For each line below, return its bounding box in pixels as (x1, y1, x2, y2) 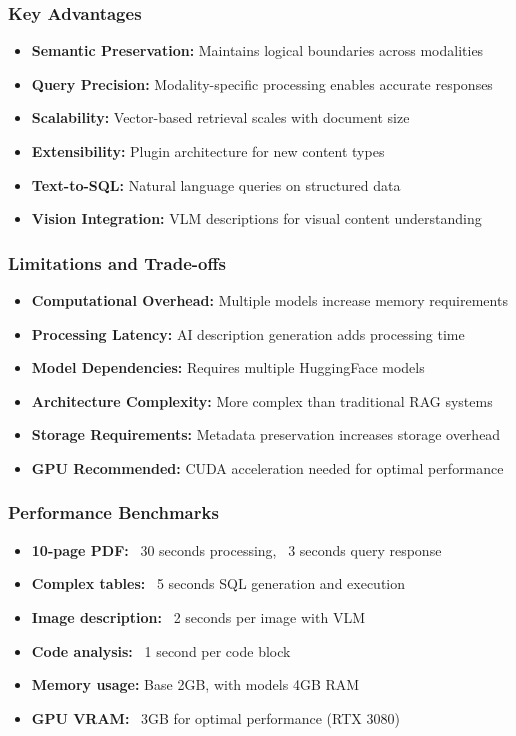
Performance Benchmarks (8, 500, 219, 525)
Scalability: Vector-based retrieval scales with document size (31, 107, 410, 128)
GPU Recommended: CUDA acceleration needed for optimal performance (31, 457, 504, 478)
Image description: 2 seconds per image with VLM (31, 606, 365, 627)
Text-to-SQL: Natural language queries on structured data (31, 174, 401, 195)
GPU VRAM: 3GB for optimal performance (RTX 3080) (31, 707, 400, 728)
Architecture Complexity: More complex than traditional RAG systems (31, 390, 493, 411)
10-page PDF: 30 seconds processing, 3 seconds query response (31, 539, 442, 560)
